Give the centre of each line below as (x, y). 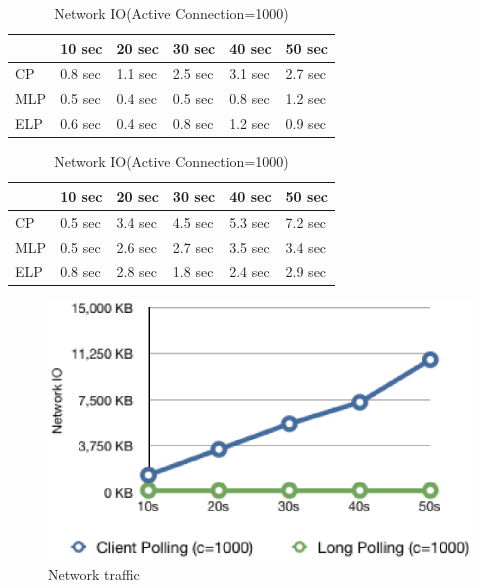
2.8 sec (136, 271)
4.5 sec (193, 221)
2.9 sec (306, 271)
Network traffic (94, 573)
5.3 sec (249, 221)
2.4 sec (249, 271)
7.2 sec (306, 221)
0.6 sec (80, 123)
